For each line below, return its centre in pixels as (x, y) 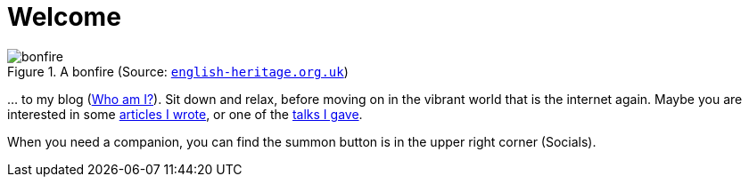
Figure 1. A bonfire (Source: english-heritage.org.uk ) (178, 71)
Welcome (64, 17)
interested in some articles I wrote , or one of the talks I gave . (185, 114)
